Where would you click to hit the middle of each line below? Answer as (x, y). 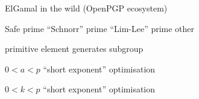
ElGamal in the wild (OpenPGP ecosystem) (86, 8)
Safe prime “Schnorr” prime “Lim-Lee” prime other (100, 28)
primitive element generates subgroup (74, 49)
